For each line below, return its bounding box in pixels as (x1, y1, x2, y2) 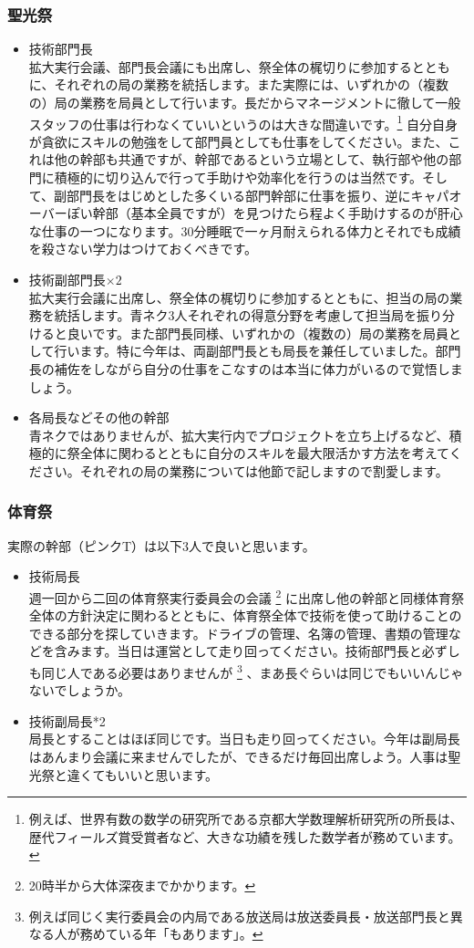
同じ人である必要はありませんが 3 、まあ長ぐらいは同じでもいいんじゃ (41, 660, 464, 682)
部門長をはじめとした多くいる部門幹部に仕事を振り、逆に (67, 185, 411, 204)
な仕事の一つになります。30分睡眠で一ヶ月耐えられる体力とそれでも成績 (28, 221, 461, 240)
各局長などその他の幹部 (28, 408, 170, 427)
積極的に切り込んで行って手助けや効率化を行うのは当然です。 (54, 168, 422, 187)
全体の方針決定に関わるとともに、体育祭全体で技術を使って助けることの (28, 606, 462, 625)
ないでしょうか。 (28, 681, 131, 700)
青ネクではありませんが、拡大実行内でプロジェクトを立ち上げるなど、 (28, 425, 449, 444)
